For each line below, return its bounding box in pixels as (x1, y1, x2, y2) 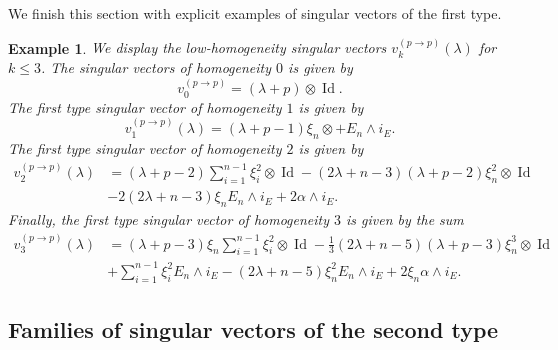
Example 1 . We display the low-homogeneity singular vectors (8, 37, 387, 58)
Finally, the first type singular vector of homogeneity (8, 209, 330, 230)
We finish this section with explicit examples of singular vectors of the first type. (8, 3, 502, 23)
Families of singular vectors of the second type (8, 314, 499, 345)
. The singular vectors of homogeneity (40, 57, 272, 77)
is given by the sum (346, 209, 464, 230)
